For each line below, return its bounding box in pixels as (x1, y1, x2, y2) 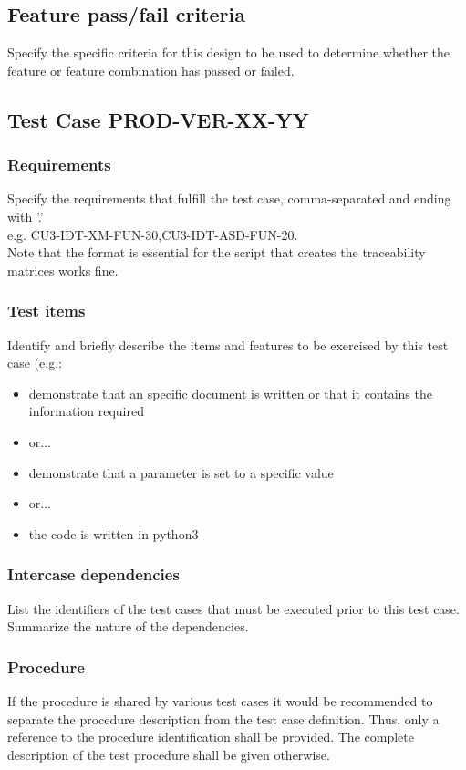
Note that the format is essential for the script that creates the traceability (7, 243, 426, 262)
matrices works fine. (7, 260, 119, 279)
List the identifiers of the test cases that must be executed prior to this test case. (7, 598, 460, 618)
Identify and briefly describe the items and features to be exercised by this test (7, 335, 449, 354)
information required (28, 401, 144, 421)
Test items (7, 299, 86, 322)
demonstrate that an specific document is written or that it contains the (28, 383, 432, 402)
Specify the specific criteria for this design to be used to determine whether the (7, 43, 450, 62)
